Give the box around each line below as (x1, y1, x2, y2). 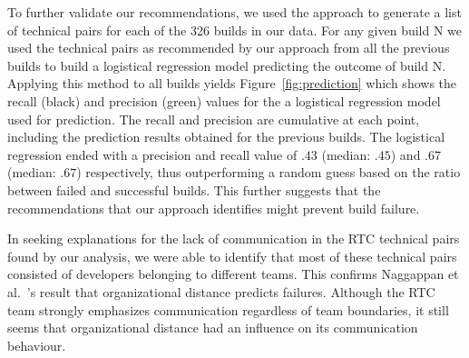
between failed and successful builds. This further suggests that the (7, 180, 381, 199)
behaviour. (7, 335, 66, 354)
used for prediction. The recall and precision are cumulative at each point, (7, 109, 420, 128)
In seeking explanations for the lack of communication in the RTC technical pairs (7, 229, 460, 248)
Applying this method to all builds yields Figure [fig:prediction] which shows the (7, 74, 457, 93)
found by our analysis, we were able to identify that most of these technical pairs (7, 246, 457, 265)
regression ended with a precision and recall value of (7, 144, 298, 164)
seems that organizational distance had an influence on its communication (7, 318, 418, 337)
